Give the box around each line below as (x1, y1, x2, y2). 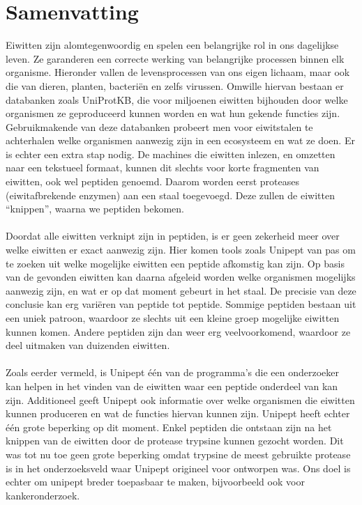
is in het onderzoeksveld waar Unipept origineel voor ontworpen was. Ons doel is (6, 460, 351, 475)
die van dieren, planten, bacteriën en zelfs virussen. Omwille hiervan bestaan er (6, 78, 344, 93)
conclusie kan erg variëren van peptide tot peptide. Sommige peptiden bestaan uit (6, 297, 356, 311)
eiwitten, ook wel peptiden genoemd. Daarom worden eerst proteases (6, 174, 299, 189)
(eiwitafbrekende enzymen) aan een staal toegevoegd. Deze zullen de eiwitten (6, 187, 335, 202)
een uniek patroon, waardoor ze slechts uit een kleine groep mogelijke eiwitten (6, 311, 340, 325)
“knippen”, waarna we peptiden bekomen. (6, 201, 184, 216)
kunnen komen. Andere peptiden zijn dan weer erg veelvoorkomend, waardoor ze (6, 324, 351, 339)
